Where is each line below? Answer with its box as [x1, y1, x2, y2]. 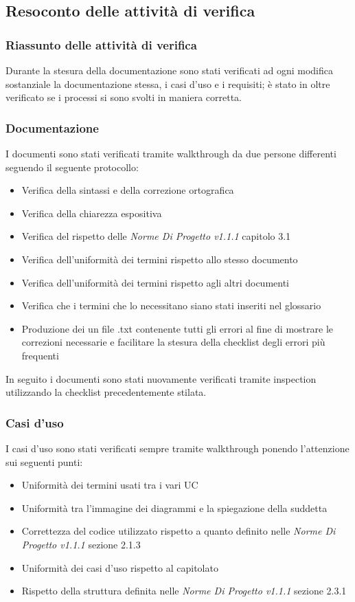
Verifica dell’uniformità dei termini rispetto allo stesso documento [21, 252, 298, 266]
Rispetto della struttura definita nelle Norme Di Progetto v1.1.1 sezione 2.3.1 [21, 583, 347, 598]
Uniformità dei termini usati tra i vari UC [21, 478, 198, 492]
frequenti [21, 348, 59, 362]
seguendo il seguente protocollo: [5, 159, 139, 174]
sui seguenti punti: [5, 454, 83, 469]
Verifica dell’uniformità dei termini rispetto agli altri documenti [21, 275, 290, 289]
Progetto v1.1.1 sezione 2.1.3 [21, 537, 141, 551]
